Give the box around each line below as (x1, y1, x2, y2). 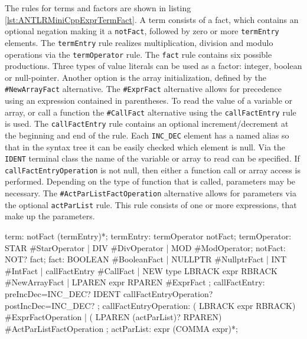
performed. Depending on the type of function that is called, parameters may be (5, 175, 296, 187)
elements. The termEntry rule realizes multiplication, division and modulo (5, 36, 273, 48)
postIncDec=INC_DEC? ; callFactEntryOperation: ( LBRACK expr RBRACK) (5, 299, 296, 311)
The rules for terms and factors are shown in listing (5, 2, 191, 14)
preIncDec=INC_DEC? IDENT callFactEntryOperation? (5, 287, 213, 299)
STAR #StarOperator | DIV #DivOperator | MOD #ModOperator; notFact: (5, 241, 286, 254)
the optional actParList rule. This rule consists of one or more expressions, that (5, 198, 297, 210)
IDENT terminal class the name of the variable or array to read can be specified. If (5, 152, 300, 164)
